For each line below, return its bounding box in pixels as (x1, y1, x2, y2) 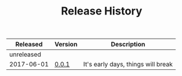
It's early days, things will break (83, 60, 174, 69)
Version (54, 40, 77, 49)
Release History (60, 4, 143, 18)
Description (111, 40, 146, 49)
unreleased (9, 50, 41, 59)
